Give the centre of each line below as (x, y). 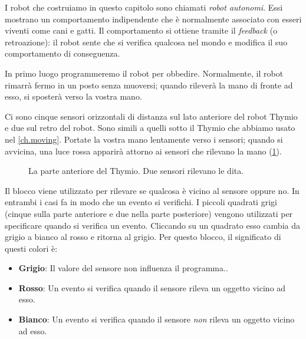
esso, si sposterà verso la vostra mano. (73, 96)
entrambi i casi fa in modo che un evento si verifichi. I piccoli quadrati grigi (141, 202)
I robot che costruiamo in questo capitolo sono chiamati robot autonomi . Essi (144, 7)
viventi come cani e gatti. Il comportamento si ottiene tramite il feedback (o (141, 30)
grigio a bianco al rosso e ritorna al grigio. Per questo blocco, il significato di (143, 237)
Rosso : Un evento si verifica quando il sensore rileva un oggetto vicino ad (152, 287)
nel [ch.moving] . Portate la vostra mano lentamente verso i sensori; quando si (144, 139)
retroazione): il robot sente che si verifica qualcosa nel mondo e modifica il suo (146, 42)
